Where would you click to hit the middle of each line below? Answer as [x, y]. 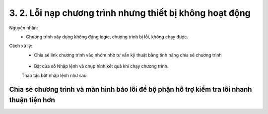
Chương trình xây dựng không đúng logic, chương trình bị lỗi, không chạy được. [107, 37]
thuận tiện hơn [32, 100]
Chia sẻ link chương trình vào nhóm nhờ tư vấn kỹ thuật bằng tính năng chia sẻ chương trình [128, 55]
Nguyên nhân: [24, 28]
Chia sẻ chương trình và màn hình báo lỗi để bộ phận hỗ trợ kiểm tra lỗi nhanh [131, 89]
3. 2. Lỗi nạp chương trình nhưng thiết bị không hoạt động [130, 13]
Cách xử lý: [21, 46]
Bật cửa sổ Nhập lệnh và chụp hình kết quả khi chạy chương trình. [101, 66]
